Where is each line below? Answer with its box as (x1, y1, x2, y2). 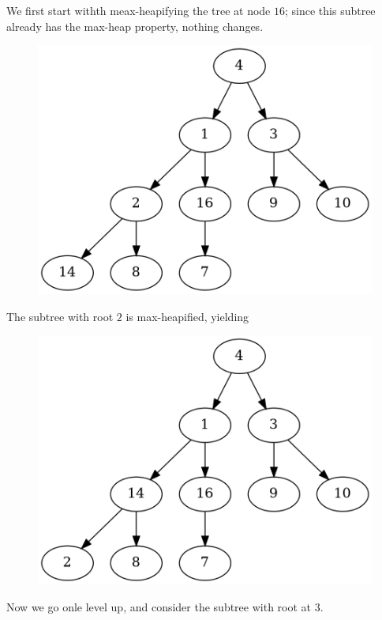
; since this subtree (285, 2, 376, 18)
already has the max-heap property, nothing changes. (6, 17, 264, 34)
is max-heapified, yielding (125, 308, 249, 324)
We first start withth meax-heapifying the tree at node (6, 2, 271, 18)
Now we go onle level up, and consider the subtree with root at (6, 599, 312, 615)
